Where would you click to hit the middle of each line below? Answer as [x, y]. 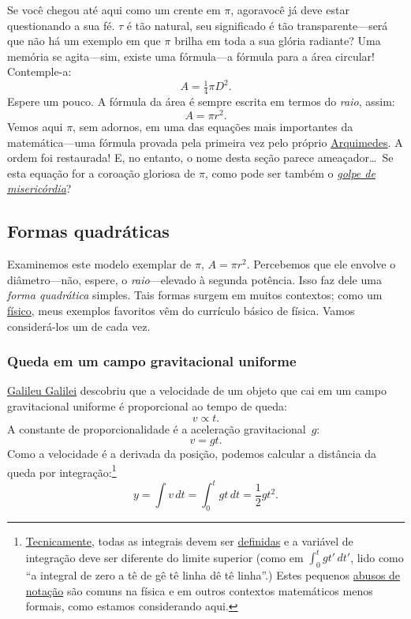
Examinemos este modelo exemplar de [99, 264]
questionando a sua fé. [61, 25]
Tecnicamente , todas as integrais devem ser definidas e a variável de [189, 541]
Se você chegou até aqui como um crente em [114, 9]
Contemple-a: [39, 71]
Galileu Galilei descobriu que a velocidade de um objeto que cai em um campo [197, 390]
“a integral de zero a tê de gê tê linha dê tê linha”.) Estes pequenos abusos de [213, 575]
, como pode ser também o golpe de [290, 173]
